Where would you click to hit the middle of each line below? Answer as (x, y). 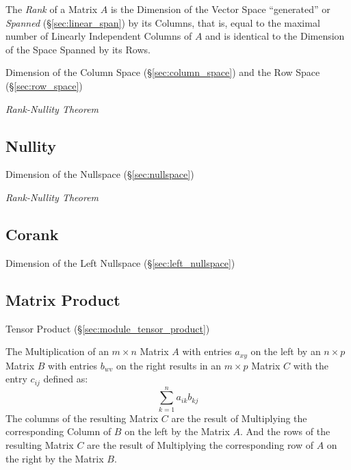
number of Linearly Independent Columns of (99, 36)
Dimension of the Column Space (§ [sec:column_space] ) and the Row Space (163, 72)
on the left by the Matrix (177, 431)
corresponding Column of (58, 431)
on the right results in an (169, 365)
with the (311, 365)
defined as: (66, 379)
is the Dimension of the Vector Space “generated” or (220, 9)
